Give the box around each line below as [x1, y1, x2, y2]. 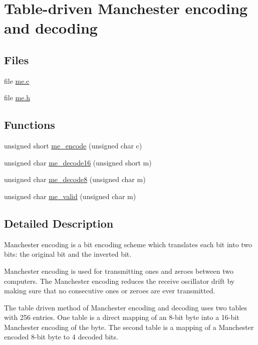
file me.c [4, 75, 30, 86]
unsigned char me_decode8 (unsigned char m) [4, 174, 146, 185]
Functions [4, 117, 55, 132]
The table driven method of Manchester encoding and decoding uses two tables [4, 302, 247, 312]
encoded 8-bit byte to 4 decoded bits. [4, 331, 118, 342]
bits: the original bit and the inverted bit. [4, 249, 132, 259]
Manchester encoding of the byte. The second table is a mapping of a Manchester [4, 321, 254, 332]
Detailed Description [4, 215, 114, 231]
